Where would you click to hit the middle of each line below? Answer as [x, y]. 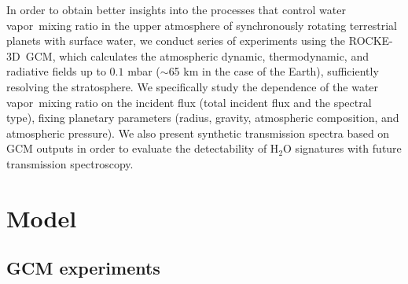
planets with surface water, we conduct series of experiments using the [176, 41]
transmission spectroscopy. [70, 163]
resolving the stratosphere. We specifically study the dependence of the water [193, 86]
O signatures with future [342, 148]
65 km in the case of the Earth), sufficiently [274, 71]
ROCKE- [371, 41]
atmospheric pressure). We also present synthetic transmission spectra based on [198, 133]
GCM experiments [83, 268]
